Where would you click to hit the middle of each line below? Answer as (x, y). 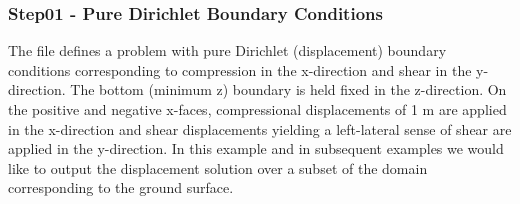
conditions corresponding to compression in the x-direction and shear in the (240, 69)
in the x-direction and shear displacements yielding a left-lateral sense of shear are (260, 128)
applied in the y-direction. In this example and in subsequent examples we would (256, 148)
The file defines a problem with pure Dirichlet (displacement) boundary (227, 50)
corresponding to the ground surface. (121, 187)
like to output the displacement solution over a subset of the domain (218, 167)
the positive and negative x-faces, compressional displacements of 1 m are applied (257, 109)
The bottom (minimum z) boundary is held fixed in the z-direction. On (288, 89)
